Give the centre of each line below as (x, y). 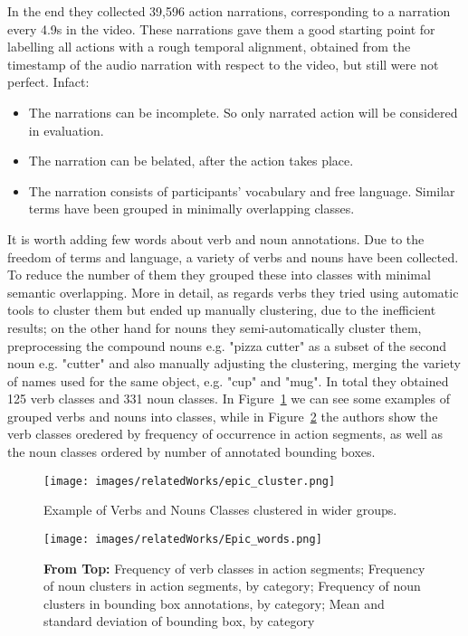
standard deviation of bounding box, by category (179, 621)
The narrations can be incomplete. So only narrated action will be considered (243, 112)
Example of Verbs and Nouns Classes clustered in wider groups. (220, 510)
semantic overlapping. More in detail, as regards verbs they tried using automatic (233, 292)
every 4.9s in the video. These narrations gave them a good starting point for (221, 28)
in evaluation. (66, 130)
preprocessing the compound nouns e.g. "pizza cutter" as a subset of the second (227, 345)
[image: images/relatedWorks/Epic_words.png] (183, 539)
